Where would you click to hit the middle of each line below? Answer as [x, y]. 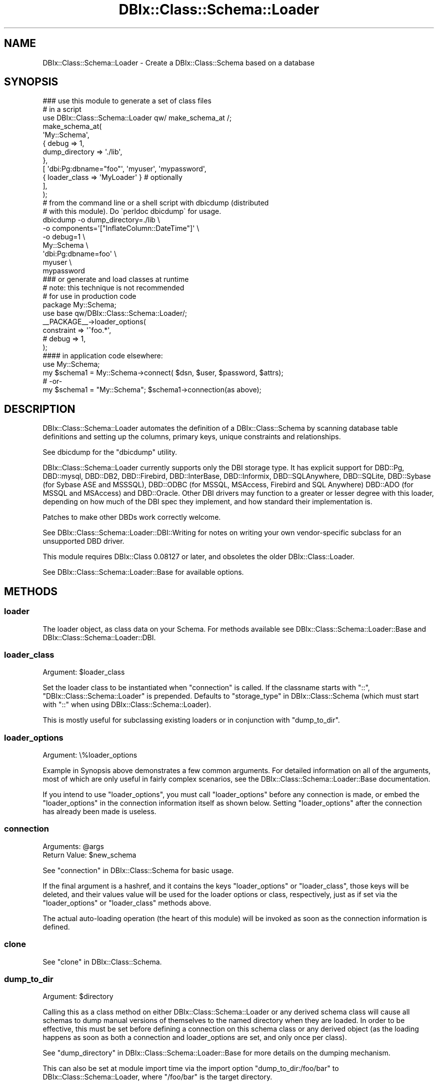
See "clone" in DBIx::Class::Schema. [102, 962]
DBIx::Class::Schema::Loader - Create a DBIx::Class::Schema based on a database [179, 62]
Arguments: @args [73, 846]
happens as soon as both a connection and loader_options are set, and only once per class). [195, 1038]
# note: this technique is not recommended [113, 288]
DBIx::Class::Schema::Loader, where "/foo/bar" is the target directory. [157, 1077]
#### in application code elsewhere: [103, 356]
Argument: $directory [78, 997]
